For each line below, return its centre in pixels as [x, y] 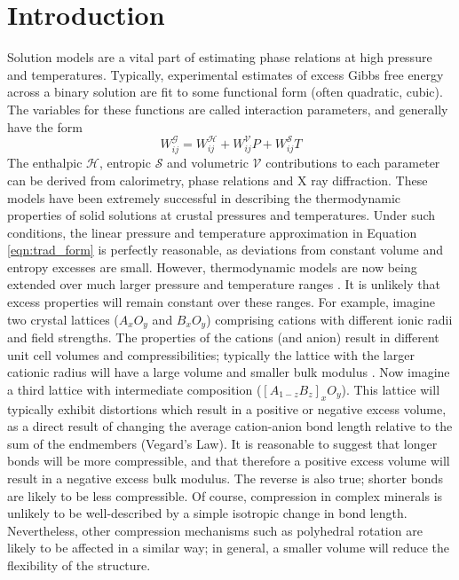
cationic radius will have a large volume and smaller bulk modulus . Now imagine [229, 372]
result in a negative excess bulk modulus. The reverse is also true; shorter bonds [225, 478]
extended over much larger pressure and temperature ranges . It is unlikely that [224, 284]
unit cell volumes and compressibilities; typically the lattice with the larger [211, 354]
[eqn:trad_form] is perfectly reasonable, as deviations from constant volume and [226, 250]
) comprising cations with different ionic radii [329, 319]
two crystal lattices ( [63, 319]
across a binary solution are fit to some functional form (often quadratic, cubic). [225, 92]
